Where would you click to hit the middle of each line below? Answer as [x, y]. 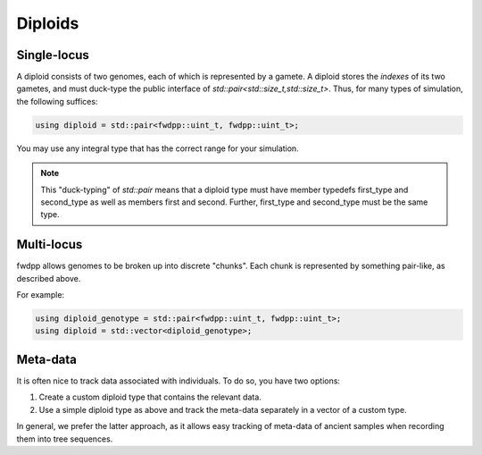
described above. [49, 278]
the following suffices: [57, 101]
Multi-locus [50, 244]
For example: [41, 295]
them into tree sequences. [65, 439]
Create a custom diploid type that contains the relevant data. [150, 397]
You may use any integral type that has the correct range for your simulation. [158, 148]
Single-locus [53, 55]
